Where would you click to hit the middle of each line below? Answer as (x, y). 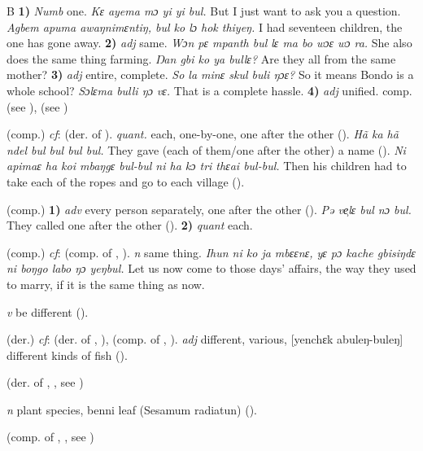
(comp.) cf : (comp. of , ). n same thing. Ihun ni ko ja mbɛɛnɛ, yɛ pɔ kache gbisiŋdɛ (211, 252)
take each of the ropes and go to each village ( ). (126, 181)
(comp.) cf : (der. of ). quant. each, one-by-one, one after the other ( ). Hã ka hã (203, 134)
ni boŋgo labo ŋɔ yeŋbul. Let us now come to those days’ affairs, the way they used (211, 268)
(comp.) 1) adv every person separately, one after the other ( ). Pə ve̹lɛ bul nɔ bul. (209, 209)
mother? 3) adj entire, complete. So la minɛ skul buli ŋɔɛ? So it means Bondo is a (210, 74)
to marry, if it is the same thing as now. (106, 284)
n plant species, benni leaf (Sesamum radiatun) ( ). (132, 409)
